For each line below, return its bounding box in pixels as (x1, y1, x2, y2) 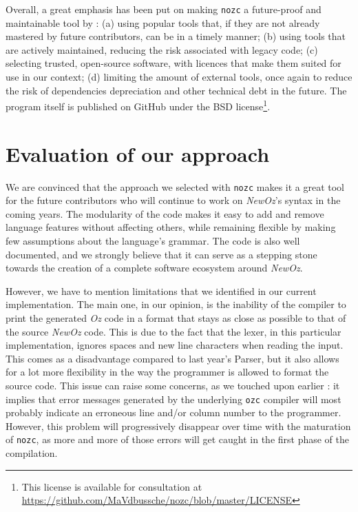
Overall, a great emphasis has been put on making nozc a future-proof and (6, 2, 322, 16)
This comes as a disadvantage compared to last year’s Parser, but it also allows (6, 351, 339, 365)
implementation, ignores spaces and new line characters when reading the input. (6, 338, 344, 352)
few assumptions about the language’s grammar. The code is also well (6, 234, 300, 248)
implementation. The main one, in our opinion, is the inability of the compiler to (6, 297, 346, 311)
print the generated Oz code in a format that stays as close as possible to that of (6, 311, 346, 325)
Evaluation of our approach (6, 139, 270, 167)
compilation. (6, 446, 58, 460)
